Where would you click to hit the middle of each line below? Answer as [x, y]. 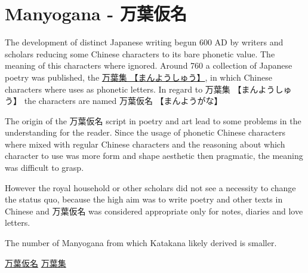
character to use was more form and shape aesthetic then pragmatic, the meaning [154, 156]
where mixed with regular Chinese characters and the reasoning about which [145, 144]
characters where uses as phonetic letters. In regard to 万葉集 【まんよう [140, 89]
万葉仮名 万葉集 [36, 263]
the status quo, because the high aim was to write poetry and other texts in [144, 199]
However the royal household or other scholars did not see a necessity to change [150, 187]
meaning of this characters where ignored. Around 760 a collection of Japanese [149, 65]
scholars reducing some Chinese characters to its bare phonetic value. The [140, 53]
